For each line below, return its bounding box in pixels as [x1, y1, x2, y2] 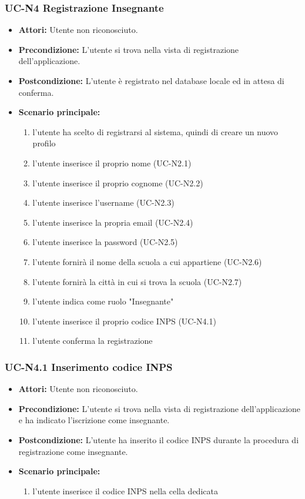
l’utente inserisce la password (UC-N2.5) [32, 236, 178, 248]
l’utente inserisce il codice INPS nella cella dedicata [32, 484, 218, 497]
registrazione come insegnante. [18, 445, 128, 457]
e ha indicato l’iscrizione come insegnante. [18, 414, 170, 426]
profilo [32, 137, 56, 149]
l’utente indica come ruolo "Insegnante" [32, 295, 174, 307]
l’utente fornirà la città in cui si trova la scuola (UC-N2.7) [32, 275, 242, 287]
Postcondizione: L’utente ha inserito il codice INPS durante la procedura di [18, 433, 299, 446]
